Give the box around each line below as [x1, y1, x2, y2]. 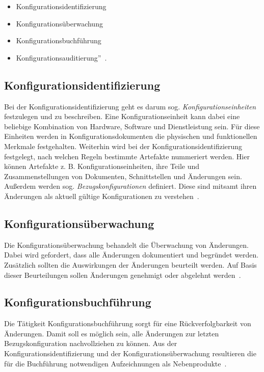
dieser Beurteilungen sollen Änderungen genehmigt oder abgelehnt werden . [4, 269, 241, 280]
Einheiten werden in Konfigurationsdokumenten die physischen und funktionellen [4, 131, 257, 141]
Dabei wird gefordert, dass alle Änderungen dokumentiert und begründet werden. [4, 249, 259, 260]
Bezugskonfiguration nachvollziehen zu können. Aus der [4, 338, 177, 349]
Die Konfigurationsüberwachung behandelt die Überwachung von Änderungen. [4, 239, 249, 250]
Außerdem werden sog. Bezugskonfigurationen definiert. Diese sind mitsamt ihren [4, 181, 257, 191]
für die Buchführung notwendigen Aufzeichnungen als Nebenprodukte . [4, 358, 227, 368]
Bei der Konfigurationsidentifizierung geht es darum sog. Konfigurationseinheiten [4, 101, 256, 111]
